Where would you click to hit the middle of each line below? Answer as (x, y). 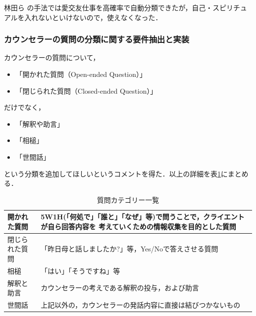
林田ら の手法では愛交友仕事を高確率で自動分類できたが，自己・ (108, 7)
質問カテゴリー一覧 (128, 199)
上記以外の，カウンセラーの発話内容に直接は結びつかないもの (140, 305)
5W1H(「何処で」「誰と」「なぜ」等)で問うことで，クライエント (143, 217)
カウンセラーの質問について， (52, 57)
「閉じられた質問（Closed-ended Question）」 (86, 90)
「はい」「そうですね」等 (80, 270)
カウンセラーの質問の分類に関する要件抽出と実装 (97, 39)
